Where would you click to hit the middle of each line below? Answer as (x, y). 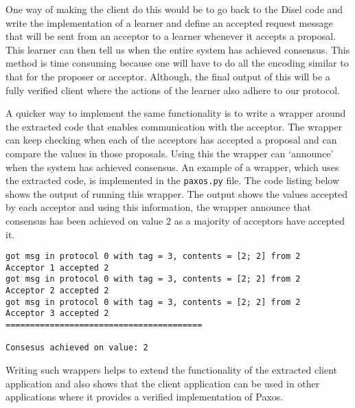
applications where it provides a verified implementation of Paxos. (145, 397)
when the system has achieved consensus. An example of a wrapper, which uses (172, 167)
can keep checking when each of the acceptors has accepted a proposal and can (171, 140)
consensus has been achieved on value (84, 220)
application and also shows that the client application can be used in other (163, 383)
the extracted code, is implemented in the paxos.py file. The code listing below (172, 180)
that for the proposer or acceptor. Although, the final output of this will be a (168, 76)
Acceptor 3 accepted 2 (57, 314)
